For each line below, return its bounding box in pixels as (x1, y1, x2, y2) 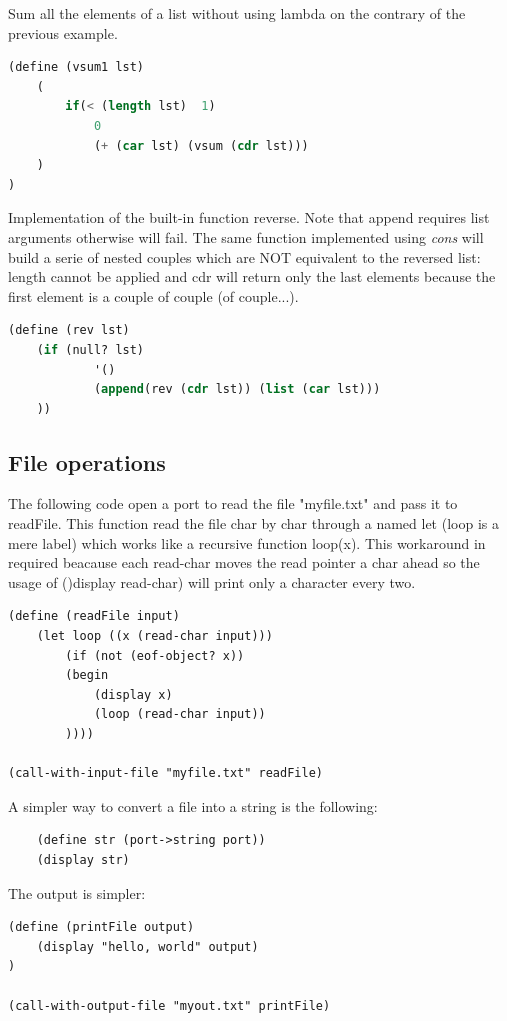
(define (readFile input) (8, 609, 180, 624)
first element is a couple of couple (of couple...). (8, 285, 299, 306)
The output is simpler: (8, 882, 146, 903)
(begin (65, 668, 109, 683)
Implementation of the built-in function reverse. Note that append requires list (8, 207, 490, 228)
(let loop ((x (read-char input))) (36, 629, 273, 644)
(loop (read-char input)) (93, 707, 266, 722)
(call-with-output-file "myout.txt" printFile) (8, 998, 331, 1013)
